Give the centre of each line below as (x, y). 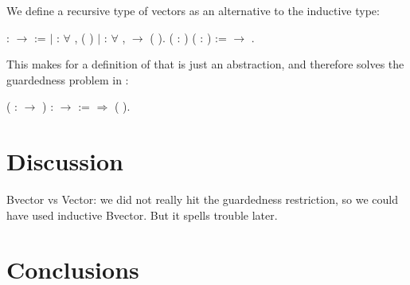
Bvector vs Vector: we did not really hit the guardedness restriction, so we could (202, 199)
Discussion (65, 161)
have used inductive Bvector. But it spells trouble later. (142, 215)
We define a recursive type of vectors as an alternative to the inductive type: (193, 10)
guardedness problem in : (68, 79)
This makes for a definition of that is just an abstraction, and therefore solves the (205, 64)
